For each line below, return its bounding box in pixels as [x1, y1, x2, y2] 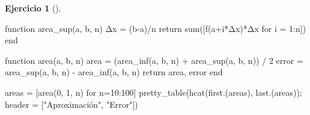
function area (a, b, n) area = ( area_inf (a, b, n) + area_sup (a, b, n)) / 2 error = [5, 54, 303, 66]
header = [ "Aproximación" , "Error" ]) [5, 98, 138, 110]
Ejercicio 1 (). [5, 2, 61, 14]
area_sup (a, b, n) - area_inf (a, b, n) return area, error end [5, 66, 223, 78]
